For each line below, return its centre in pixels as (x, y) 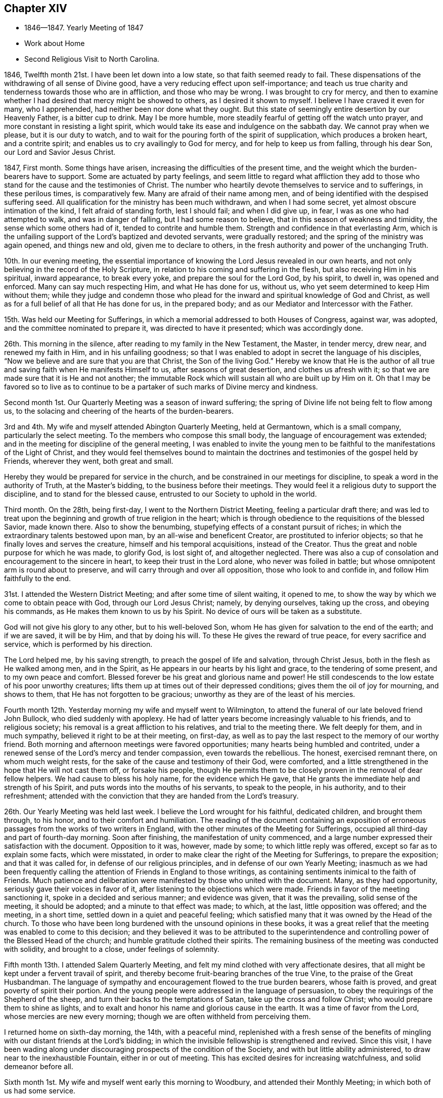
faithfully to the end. (37, 579)
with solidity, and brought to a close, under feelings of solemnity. (112, 949)
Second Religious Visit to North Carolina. (92, 59)
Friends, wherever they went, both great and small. (89, 461)
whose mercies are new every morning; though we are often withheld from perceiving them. (158, 1017)
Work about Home (55, 43)
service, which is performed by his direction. (78, 644)
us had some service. (40, 1091)
